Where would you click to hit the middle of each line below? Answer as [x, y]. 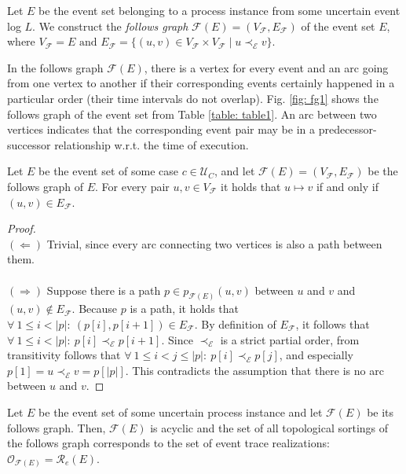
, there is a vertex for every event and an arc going [266, 67]
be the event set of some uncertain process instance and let [181, 412]
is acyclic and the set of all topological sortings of [269, 427]
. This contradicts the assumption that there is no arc [254, 370]
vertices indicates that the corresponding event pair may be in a [161, 129]
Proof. [22, 228]
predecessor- [347, 129]
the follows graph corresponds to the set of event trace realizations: [168, 443]
